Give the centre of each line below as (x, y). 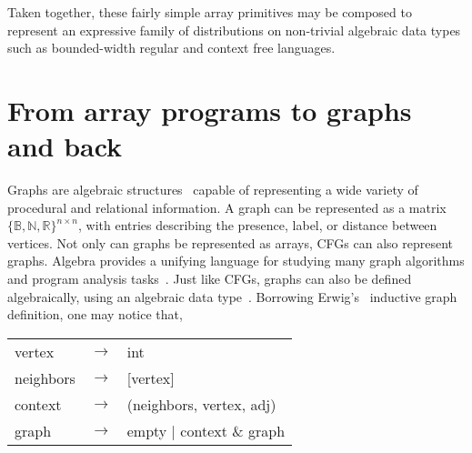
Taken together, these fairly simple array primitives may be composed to (210, 12)
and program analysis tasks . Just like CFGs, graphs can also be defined (210, 279)
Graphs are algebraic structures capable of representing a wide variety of (213, 190)
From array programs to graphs (210, 110)
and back (65, 146)
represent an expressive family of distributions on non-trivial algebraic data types (234, 30)
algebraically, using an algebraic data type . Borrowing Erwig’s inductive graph (232, 296)
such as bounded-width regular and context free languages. (171, 48)
